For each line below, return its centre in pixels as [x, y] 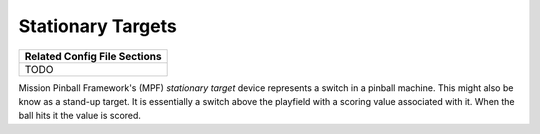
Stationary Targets [97, 26]
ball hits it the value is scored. [80, 116]
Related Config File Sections [93, 56]
